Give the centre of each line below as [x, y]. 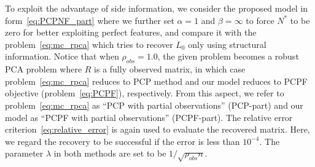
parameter [24, 153]
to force [260, 20]
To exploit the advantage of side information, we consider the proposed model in [157, 8]
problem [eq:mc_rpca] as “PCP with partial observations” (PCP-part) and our [154, 105]
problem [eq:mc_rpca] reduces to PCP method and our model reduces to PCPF [156, 81]
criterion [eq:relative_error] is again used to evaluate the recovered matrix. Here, [157, 129]
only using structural [227, 44]
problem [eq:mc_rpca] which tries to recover [89, 44]
